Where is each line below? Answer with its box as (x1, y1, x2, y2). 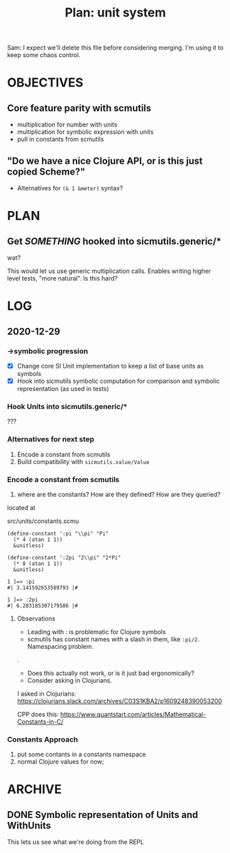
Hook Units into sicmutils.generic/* (7, 401, 128, 411)
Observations (16, 614, 56, 623)
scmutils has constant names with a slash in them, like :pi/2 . (27, 634, 200, 643)
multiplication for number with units (16, 120, 118, 129)
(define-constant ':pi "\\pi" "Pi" (7, 530, 109, 537)
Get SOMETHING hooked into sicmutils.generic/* (7, 235, 222, 247)
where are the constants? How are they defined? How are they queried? (16, 490, 221, 498)
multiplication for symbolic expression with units (16, 128, 154, 136)
